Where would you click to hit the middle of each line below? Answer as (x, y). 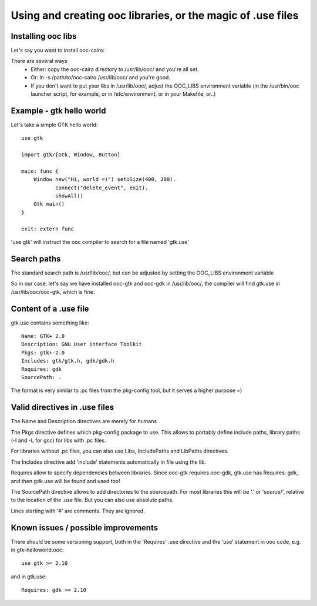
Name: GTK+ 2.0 (43, 336)
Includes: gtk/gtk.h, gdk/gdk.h (68, 361)
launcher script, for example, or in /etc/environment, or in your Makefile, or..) (123, 94)
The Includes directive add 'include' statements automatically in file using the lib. (109, 462)
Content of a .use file (50, 309)
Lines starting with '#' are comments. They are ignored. (78, 511)
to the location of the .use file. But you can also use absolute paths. (92, 500)
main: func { (40, 171)
